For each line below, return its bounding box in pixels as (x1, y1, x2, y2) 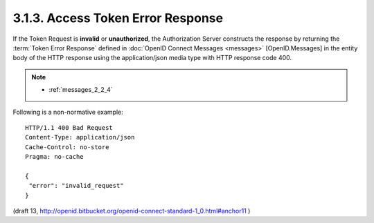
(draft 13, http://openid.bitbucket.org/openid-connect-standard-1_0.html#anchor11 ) (12, 207, 251, 215)
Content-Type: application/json (25, 133, 135, 142)
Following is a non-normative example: (12, 108, 124, 116)
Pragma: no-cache (25, 153, 84, 161)
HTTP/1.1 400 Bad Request (25, 124, 114, 131)
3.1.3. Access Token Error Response (12, 10, 224, 26)
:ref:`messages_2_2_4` (48, 86, 114, 94)
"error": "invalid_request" (28, 182, 124, 190)
